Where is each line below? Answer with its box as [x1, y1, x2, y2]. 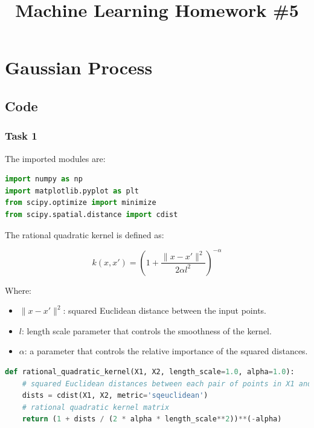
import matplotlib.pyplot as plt [5, 186, 139, 195]
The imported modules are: [5, 152, 106, 164]
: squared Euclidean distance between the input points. [63, 304, 266, 317]
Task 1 [5, 128, 37, 143]
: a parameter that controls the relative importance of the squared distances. [24, 345, 308, 357]
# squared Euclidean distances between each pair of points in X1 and [22, 379, 312, 388]
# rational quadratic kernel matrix [22, 403, 170, 412]
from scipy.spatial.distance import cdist [5, 210, 178, 219]
